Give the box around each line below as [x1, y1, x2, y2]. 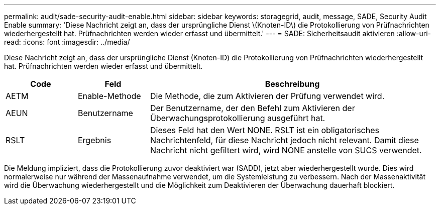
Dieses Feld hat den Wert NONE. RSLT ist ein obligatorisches [150, 125, 379, 135]
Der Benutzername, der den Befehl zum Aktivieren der [150, 103, 355, 113]
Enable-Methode [77, 91, 141, 101]
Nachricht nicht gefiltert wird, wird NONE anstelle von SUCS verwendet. [150, 145, 422, 155]
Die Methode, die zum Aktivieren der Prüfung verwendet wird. [150, 91, 385, 101]
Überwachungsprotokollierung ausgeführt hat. [150, 113, 325, 123]
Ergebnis [77, 135, 112, 145]
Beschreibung [265, 79, 320, 89]
